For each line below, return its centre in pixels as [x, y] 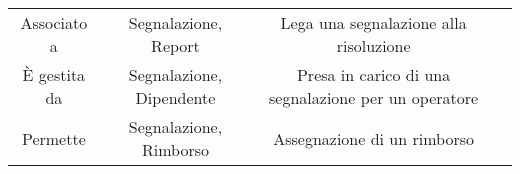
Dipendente [175, 97]
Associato [54, 22]
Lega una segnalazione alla [373, 22]
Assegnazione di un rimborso [374, 138]
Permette [53, 138]
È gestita [54, 74]
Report [175, 45]
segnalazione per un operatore [374, 97]
